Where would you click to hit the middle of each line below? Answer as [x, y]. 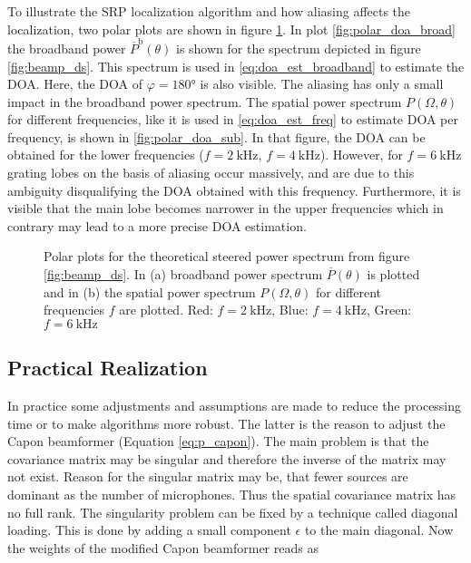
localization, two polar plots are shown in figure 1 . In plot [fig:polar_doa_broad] [231, 29]
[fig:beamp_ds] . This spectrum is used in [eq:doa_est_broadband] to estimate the [236, 66]
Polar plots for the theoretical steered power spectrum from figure [227, 256]
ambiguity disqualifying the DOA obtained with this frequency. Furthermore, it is [234, 190]
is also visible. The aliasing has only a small [322, 84]
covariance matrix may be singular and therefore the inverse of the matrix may [227, 458]
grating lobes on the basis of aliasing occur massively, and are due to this [211, 173]
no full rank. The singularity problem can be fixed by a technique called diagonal [233, 512]
